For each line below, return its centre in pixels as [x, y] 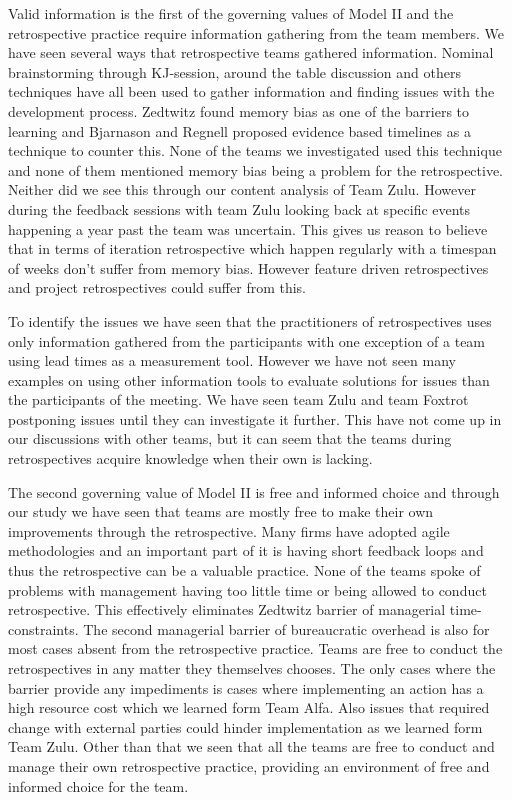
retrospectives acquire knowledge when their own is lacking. [190, 458]
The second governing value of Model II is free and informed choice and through [254, 491]
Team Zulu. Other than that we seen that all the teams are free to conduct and [251, 746]
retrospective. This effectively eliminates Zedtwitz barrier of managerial [227, 609]
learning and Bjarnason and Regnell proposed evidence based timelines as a [239, 130]
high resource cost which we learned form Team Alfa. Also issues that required [249, 707]
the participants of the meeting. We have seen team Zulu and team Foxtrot [238, 399]
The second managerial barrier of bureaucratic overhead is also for [286, 628]
